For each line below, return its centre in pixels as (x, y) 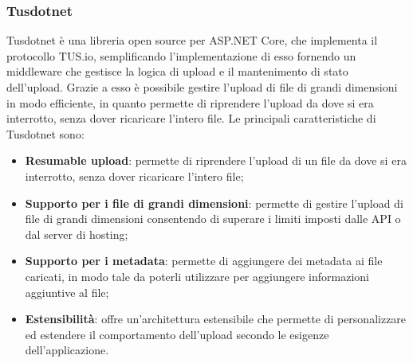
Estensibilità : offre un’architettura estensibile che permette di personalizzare (216, 319)
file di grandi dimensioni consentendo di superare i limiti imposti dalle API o (213, 219)
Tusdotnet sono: (45, 133)
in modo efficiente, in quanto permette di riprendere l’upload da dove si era (190, 102)
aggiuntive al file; (67, 292)
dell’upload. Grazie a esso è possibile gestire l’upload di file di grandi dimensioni (202, 87)
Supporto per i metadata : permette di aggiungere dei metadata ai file (204, 261)
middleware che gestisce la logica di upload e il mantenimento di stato (177, 71)
